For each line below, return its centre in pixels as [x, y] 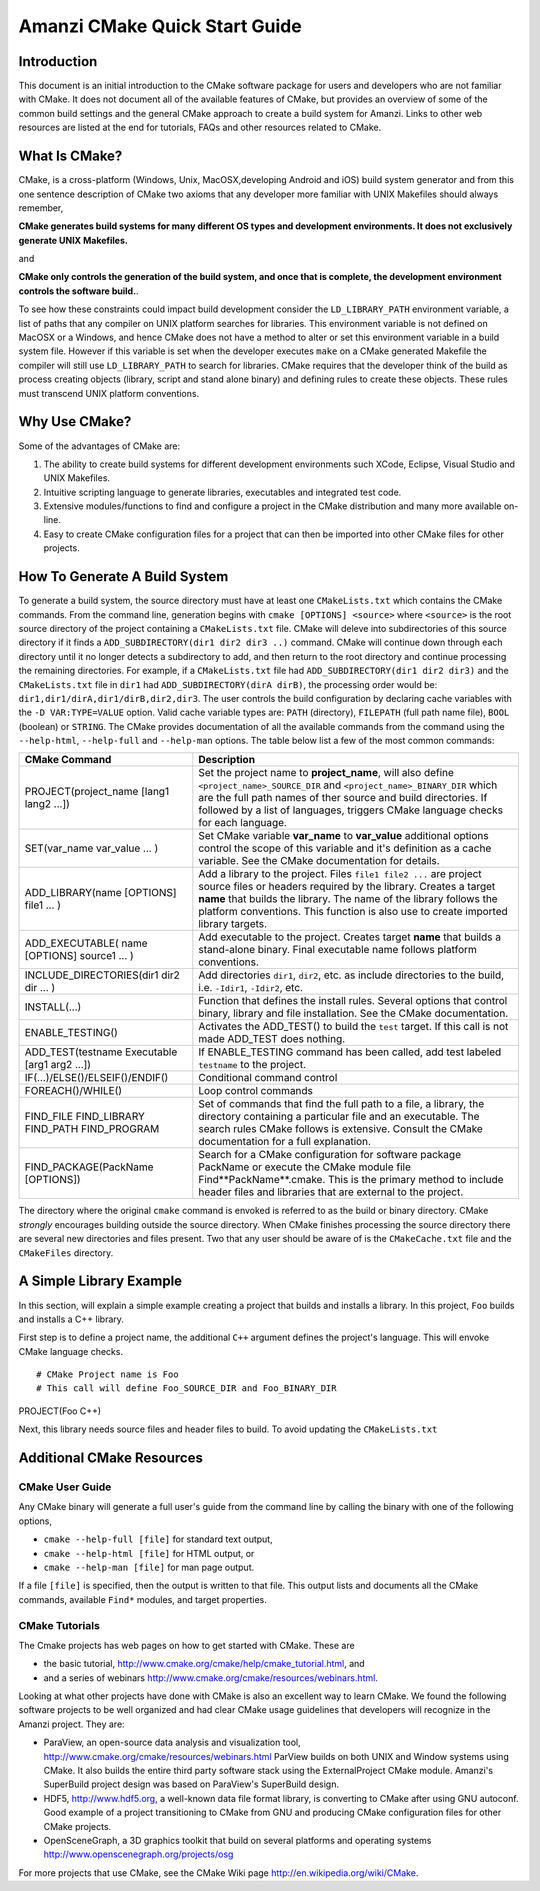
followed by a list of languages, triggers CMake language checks [351, 810]
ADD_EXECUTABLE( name [86, 943]
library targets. [233, 924]
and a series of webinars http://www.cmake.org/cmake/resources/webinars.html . [211, 1677]
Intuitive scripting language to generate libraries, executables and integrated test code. [222, 492]
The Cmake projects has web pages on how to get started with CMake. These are [186, 1645]
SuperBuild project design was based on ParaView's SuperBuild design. [191, 1784]
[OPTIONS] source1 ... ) [79, 956]
